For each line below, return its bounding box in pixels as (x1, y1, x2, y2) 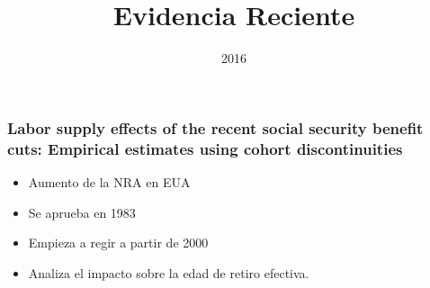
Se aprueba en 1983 (28, 202, 136, 221)
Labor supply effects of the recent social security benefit (7, 116, 424, 139)
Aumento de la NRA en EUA (28, 172, 191, 191)
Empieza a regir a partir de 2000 (28, 233, 209, 252)
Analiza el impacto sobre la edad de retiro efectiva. (28, 263, 309, 282)
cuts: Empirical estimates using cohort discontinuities (7, 137, 403, 159)
